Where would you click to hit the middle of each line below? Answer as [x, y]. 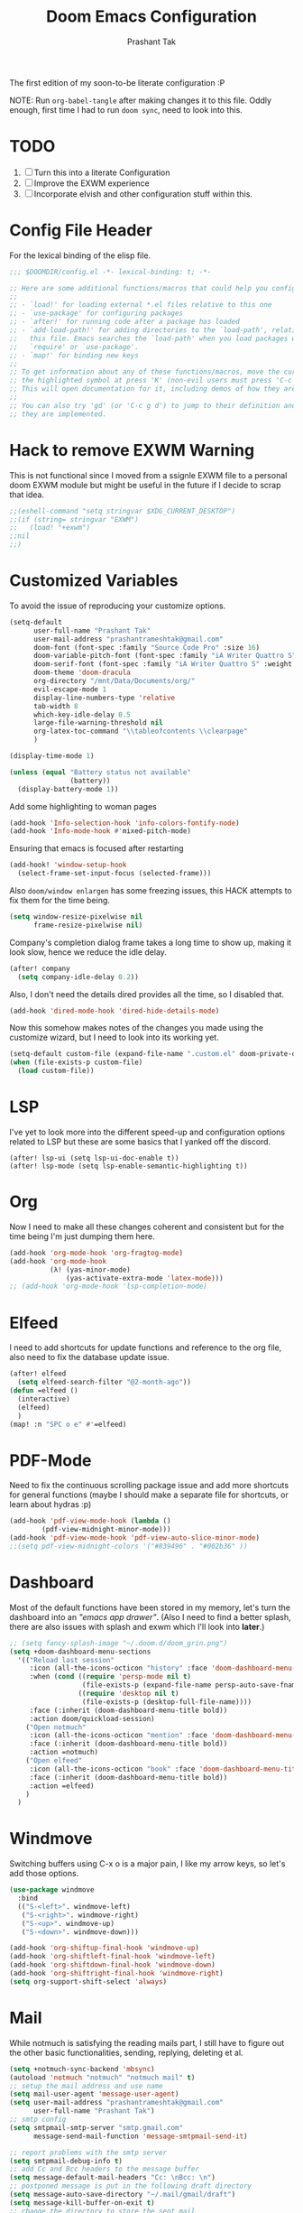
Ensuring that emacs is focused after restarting [96, 848]
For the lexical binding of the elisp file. [80, 255]
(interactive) [44, 1399]
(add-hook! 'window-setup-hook [68, 865]
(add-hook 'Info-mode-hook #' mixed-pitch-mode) [101, 831]
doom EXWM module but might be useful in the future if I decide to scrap [145, 485]
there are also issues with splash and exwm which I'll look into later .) [137, 1626]
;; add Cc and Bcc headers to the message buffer [105, 2169]
